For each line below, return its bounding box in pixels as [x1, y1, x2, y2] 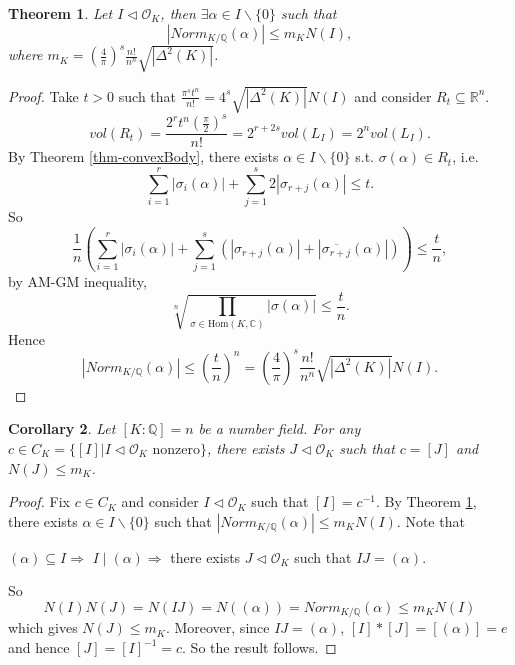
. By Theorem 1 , [375, 491, 477, 512]
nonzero [152, 442, 200, 457]
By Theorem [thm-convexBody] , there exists [8, 146, 279, 167]
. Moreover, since [165, 617, 270, 638]
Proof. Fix [8, 491, 70, 512]
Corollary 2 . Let [8, 418, 116, 439]
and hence [8, 637, 70, 657]
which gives [8, 617, 78, 638]
